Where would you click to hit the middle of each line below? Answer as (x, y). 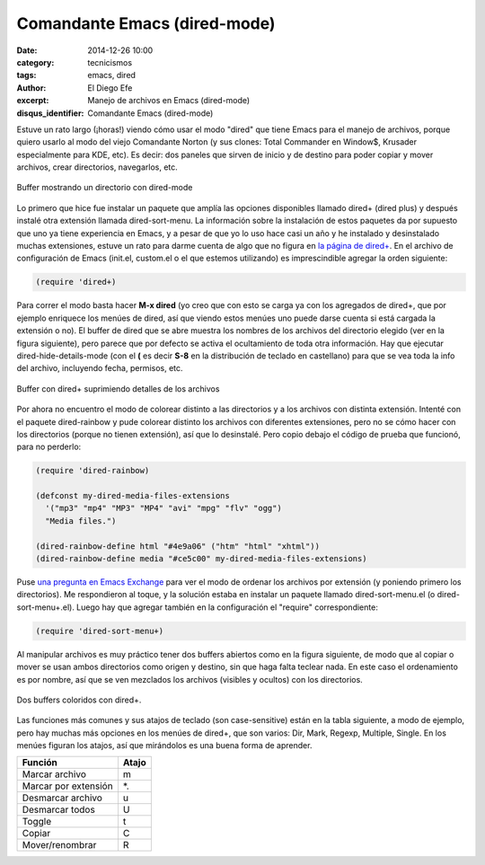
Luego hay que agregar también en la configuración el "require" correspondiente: (228, 607)
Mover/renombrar (59, 845)
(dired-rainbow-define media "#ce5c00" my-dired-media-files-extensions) (201, 558)
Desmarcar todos (59, 810)
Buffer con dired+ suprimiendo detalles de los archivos (118, 388)
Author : (31, 88)
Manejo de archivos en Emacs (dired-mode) (169, 101)
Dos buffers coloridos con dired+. (79, 700)
